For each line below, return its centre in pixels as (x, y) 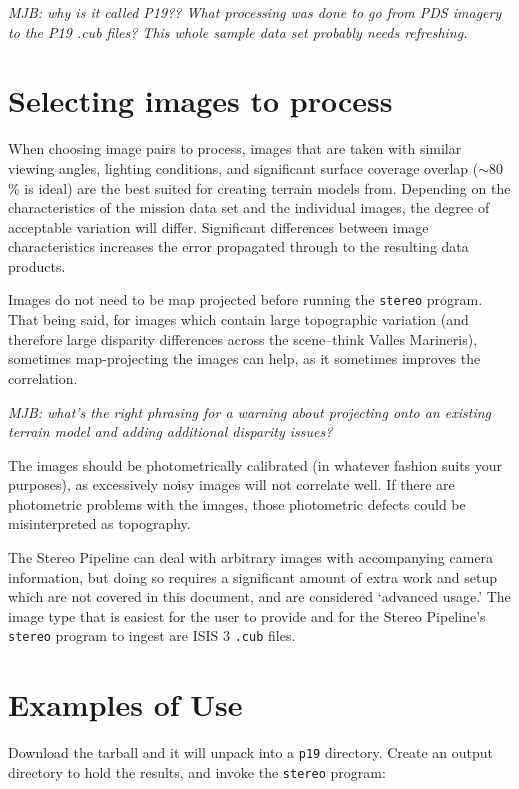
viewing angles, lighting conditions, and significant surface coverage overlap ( (243, 167)
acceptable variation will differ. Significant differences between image (218, 226)
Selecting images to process (200, 100)
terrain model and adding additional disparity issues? (170, 431)
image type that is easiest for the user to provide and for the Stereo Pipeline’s (247, 615)
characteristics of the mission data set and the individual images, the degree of (249, 207)
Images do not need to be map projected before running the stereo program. (245, 299)
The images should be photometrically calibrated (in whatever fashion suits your (255, 464)
